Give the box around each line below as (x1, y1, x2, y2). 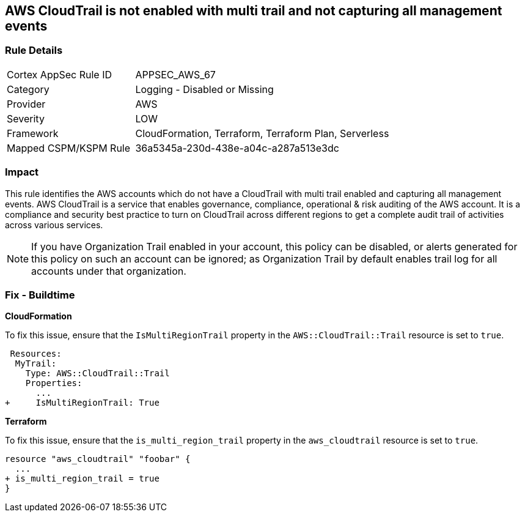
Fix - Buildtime (5, 288, 75, 301)
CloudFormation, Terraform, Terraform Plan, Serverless (135, 127, 389, 139)
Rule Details (5, 44, 63, 57)
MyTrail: (15, 359, 57, 369)
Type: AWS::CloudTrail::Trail (25, 368, 170, 379)
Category (7, 83, 50, 95)
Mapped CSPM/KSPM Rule (7, 141, 131, 154)
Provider (7, 97, 46, 110)
